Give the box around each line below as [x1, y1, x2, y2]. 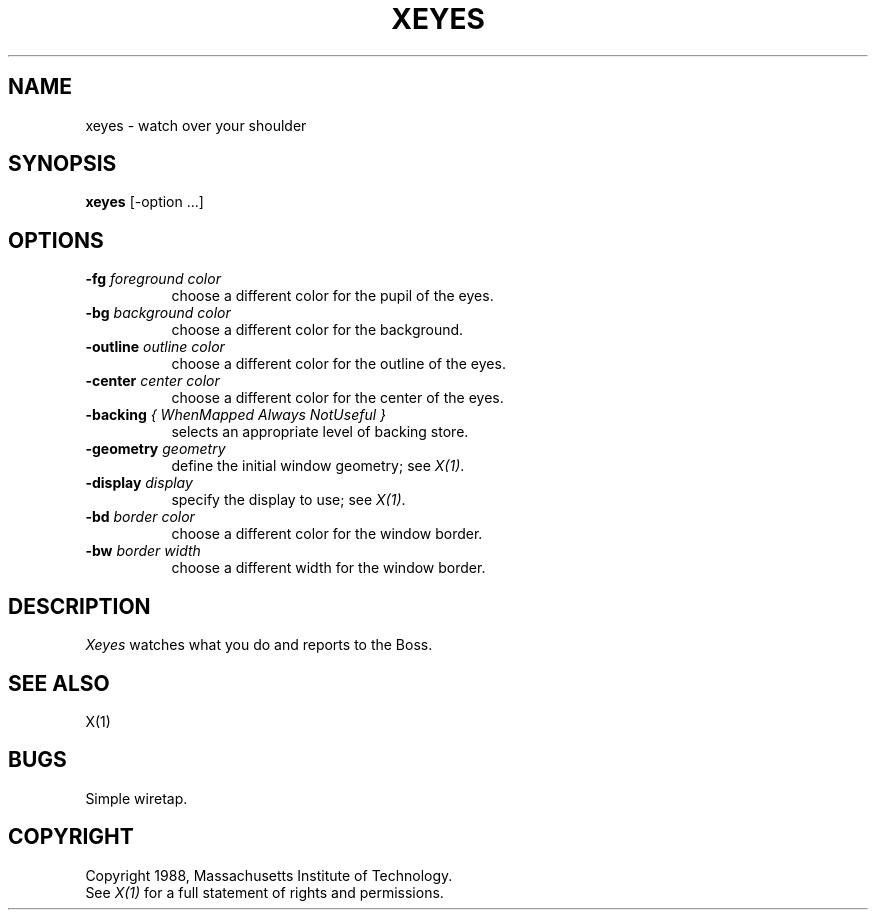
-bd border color [85, 508, 195, 526]
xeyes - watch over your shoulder [85, 116, 307, 134]
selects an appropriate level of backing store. [171, 423, 469, 441]
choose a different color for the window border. [171, 525, 483, 543]
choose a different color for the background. [171, 321, 464, 339]
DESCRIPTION [8, 593, 151, 619]
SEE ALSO [8, 670, 110, 696]
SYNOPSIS [8, 151, 117, 177]
